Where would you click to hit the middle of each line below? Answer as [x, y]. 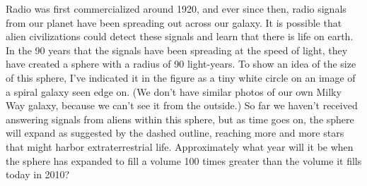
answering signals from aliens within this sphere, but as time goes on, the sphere [180, 119]
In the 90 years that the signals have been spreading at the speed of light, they [177, 50]
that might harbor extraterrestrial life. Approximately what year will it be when [180, 146]
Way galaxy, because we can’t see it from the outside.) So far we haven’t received [182, 105]
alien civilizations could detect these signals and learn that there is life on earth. [180, 36]
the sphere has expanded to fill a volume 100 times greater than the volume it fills [184, 160]
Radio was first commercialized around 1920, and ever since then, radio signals [176, 8]
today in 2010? [38, 174]
